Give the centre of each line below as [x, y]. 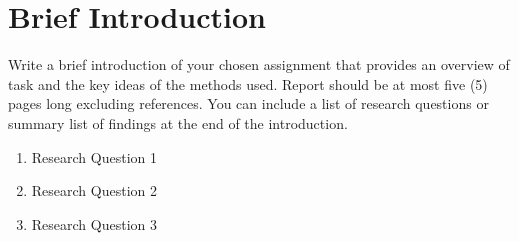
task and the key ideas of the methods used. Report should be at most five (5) [248, 83]
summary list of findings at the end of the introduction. [178, 122]
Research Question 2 [94, 190]
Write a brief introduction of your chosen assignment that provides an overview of [259, 64]
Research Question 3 [94, 223]
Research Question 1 [94, 156]
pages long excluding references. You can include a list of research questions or [248, 103]
